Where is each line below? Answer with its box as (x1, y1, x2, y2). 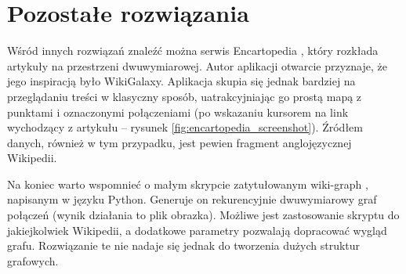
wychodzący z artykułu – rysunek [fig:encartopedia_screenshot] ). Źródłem (7, 119, 363, 135)
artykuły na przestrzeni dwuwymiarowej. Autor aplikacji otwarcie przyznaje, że (7, 57, 387, 74)
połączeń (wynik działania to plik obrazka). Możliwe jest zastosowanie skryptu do (7, 207, 400, 223)
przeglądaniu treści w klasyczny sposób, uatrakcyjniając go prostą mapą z (7, 88, 362, 104)
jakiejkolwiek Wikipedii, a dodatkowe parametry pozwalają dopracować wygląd (7, 222, 387, 238)
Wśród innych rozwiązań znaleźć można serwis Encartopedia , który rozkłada (7, 42, 379, 59)
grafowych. (7, 252, 59, 269)
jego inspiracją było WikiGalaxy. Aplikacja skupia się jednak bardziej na (7, 73, 356, 89)
